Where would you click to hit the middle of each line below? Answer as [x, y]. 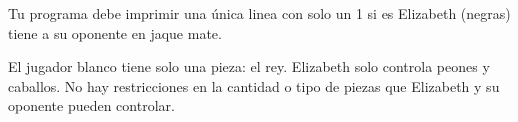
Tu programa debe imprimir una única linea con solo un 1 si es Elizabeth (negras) [259, 13]
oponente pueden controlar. [91, 105]
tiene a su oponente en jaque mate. [115, 32]
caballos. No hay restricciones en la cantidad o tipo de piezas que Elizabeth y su [254, 85]
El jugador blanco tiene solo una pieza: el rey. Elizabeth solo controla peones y [249, 66]
